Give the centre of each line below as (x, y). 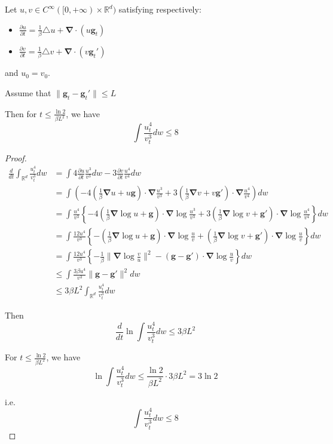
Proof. (16, 157)
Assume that (28, 92)
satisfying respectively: (160, 9)
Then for (21, 113)
